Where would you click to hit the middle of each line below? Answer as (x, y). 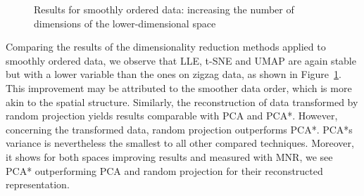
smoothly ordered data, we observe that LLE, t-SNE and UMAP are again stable (181, 60)
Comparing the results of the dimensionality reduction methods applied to (166, 47)
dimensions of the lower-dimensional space (125, 23)
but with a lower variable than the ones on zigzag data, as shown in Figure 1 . (174, 74)
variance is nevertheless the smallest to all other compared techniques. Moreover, (180, 143)
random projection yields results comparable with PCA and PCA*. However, (172, 116)
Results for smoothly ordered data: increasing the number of (164, 9)
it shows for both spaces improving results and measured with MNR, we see (169, 156)
